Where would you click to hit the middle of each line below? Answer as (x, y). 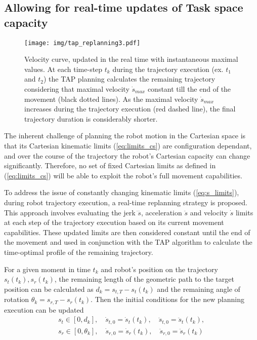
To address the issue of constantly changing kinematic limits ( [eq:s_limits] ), (122, 192)
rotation (17, 299)
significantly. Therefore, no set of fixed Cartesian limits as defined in (110, 165)
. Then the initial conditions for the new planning (167, 299)
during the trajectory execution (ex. (168, 69)
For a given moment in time (47, 269)
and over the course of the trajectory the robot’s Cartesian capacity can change (127, 155)
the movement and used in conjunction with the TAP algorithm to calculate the (128, 242)
